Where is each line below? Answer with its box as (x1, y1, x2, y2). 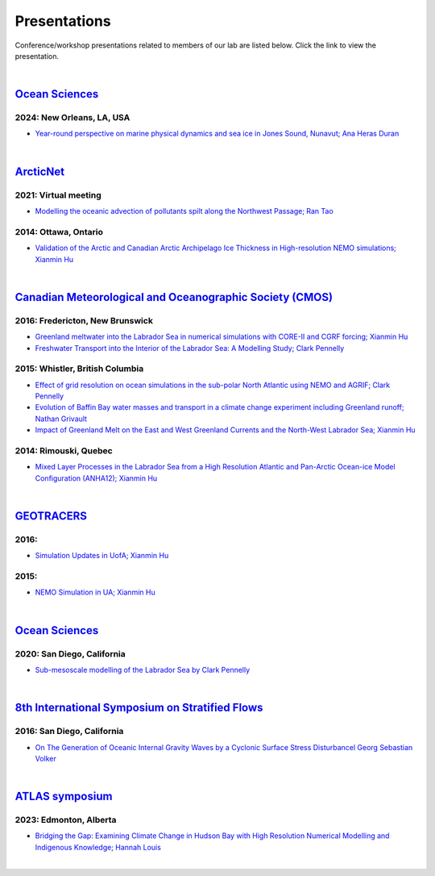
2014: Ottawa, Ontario (14, 226, 104, 237)
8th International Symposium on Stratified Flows (14, 701, 263, 715)
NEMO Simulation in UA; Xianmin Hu (35, 587, 156, 597)
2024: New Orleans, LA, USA (14, 112, 130, 123)
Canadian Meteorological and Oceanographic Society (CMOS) (14, 290, 333, 304)
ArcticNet (14, 165, 65, 178)
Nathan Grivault (35, 414, 88, 423)
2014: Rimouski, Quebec (14, 444, 113, 456)
